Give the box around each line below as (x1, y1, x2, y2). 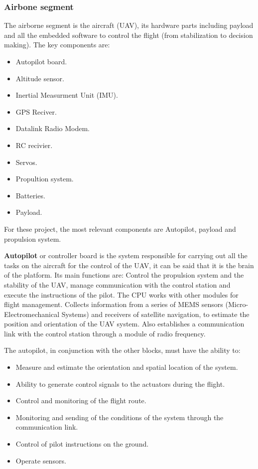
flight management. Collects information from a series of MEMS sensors (4, 299, 223, 310)
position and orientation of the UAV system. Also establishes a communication (4, 318, 245, 329)
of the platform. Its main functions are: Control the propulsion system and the (4, 270, 244, 280)
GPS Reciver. (15, 106, 57, 117)
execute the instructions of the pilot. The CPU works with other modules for (4, 289, 239, 300)
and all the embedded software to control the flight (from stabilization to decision (4, 29, 253, 40)
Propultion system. (15, 173, 74, 184)
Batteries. (15, 190, 45, 200)
